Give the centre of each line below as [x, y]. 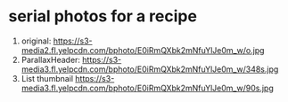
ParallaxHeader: [51, 59]
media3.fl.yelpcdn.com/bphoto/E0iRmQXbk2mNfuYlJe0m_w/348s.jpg [150, 69]
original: [36, 41]
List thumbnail [47, 78]
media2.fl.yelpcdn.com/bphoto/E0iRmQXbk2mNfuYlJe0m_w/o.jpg [143, 50]
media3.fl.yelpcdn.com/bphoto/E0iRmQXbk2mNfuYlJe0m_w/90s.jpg [147, 88]
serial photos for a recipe [103, 16]
